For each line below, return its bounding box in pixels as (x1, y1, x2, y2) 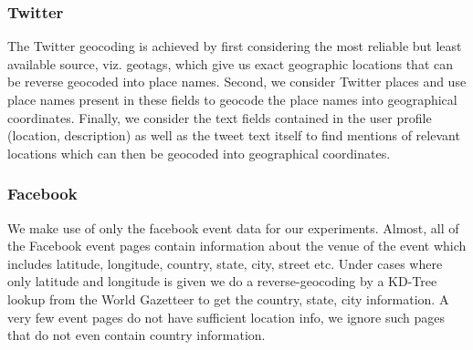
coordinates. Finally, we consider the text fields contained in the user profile (7, 108, 432, 127)
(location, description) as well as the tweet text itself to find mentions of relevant (7, 126, 460, 145)
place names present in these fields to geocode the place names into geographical (7, 90, 457, 108)
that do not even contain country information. (7, 325, 266, 345)
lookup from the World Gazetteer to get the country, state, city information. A (7, 289, 449, 308)
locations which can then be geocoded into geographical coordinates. (7, 143, 391, 162)
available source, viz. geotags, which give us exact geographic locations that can (7, 54, 454, 73)
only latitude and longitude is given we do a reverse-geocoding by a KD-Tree (7, 272, 437, 291)
